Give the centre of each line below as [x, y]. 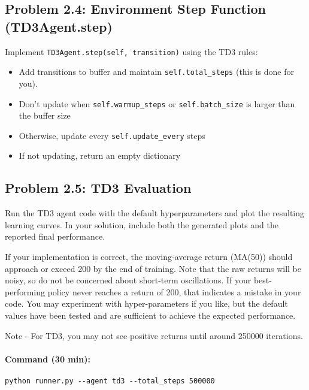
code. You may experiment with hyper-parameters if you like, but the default [146, 303]
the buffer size [45, 115]
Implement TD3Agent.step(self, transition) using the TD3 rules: [131, 51]
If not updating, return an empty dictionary [100, 155]
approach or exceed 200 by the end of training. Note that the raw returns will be [153, 268]
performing [25, 291]
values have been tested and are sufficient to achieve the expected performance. [150, 315]
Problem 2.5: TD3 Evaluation [98, 188]
